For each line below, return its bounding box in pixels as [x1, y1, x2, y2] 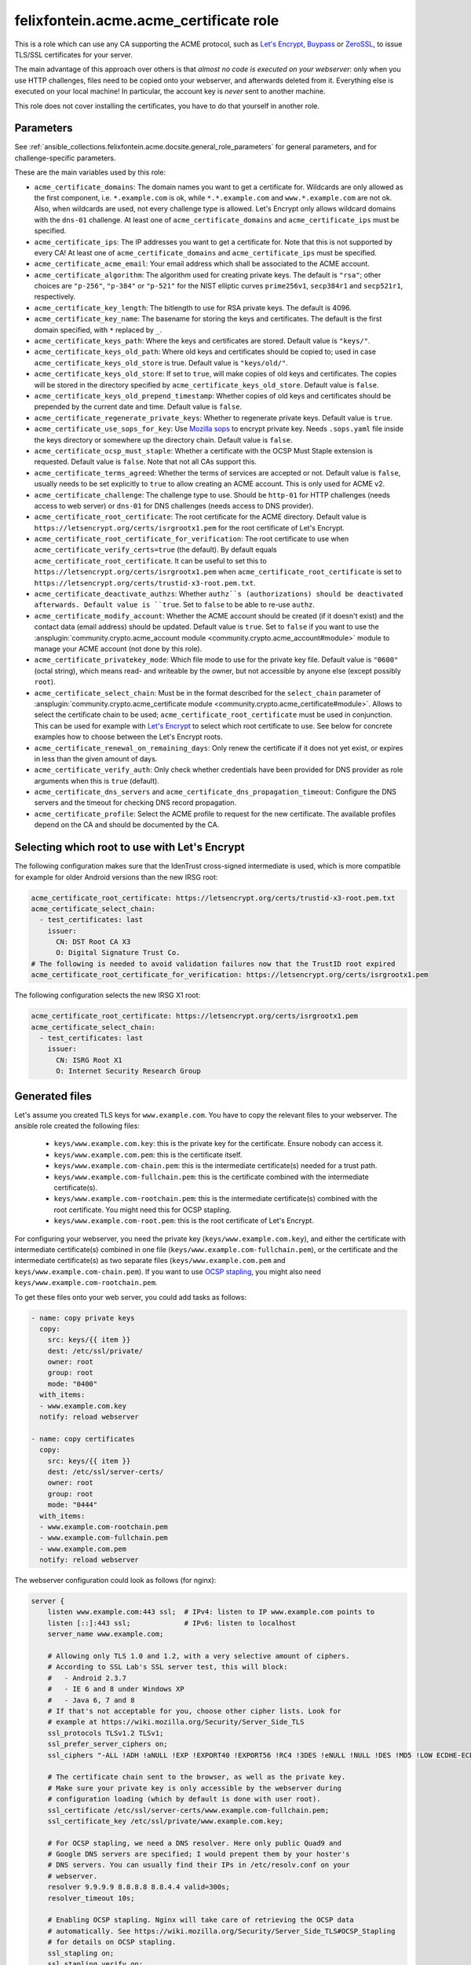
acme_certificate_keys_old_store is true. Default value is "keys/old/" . [34, 358, 288, 367]
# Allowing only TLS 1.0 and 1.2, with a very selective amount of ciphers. [47, 1651, 350, 1661]
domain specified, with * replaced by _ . [34, 325, 162, 334]
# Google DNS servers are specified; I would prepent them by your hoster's [47, 1849, 350, 1859]
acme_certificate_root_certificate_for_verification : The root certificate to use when [34, 534, 349, 544]
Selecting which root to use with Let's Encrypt [14, 841, 245, 854]
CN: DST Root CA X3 [56, 938, 131, 946]
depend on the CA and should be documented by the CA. [34, 820, 220, 829]
